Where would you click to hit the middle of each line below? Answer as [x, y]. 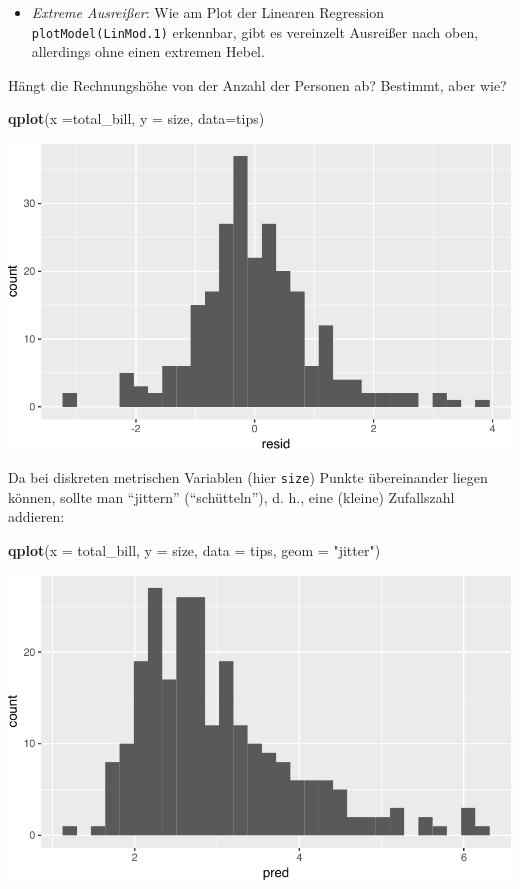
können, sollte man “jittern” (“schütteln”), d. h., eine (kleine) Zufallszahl [231, 496]
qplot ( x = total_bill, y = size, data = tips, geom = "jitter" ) [194, 550]
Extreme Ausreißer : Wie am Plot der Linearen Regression [208, 12]
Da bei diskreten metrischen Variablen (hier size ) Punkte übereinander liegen [248, 477]
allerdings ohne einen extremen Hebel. [148, 51]
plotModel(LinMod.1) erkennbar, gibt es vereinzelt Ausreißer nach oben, [255, 31]
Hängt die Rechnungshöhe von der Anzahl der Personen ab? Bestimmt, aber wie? [257, 84]
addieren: [36, 516]
